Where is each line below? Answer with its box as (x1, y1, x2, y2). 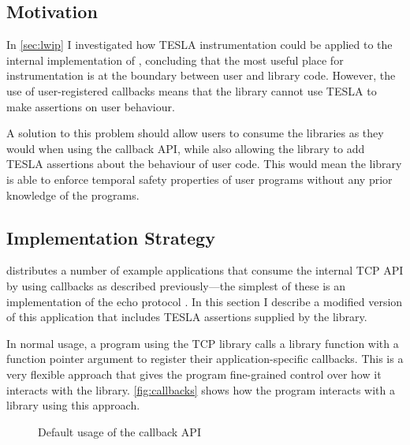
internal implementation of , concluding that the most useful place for (6, 51, 344, 68)
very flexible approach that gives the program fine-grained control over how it (6, 365, 382, 382)
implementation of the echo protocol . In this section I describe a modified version (6, 293, 403, 309)
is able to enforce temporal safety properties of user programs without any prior (6, 170, 393, 187)
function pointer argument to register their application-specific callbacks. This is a (6, 350, 404, 367)
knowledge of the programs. (6, 186, 140, 203)
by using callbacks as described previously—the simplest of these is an (6, 277, 346, 294)
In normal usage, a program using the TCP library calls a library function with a (6, 335, 399, 351)
